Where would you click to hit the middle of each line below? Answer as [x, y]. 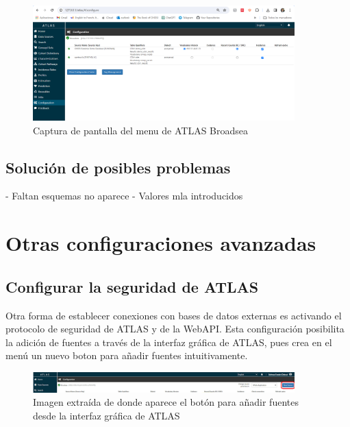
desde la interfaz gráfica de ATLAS [107, 415]
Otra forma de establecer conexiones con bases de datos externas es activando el [174, 315]
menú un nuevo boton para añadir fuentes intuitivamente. [127, 355]
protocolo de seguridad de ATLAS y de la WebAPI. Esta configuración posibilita [175, 329]
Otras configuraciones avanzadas [161, 243]
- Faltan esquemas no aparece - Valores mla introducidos [124, 196]
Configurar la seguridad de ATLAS [132, 286]
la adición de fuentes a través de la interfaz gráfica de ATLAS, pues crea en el [169, 342]
